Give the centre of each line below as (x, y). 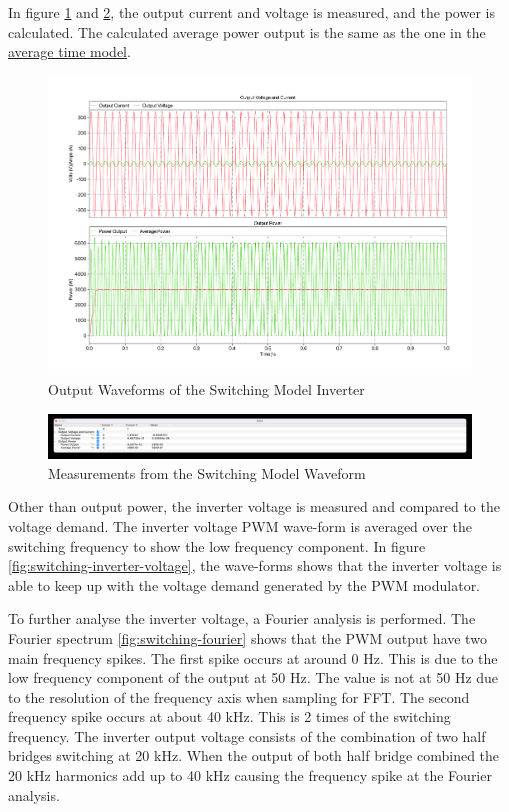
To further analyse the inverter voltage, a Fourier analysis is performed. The (242, 618)
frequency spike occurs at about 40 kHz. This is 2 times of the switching (229, 716)
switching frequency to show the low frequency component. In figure (217, 545)
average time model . (69, 51)
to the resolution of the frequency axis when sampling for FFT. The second (239, 696)
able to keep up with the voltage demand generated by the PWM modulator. (244, 584)
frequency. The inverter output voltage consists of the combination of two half (247, 735)
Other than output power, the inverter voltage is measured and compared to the (254, 506)
